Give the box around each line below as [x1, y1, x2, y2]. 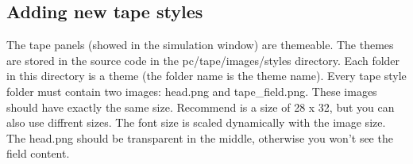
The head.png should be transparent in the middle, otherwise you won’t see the [6, 129, 393, 146]
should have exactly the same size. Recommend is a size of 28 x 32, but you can [6, 98, 395, 115]
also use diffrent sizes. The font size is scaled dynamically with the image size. [6, 114, 386, 131]
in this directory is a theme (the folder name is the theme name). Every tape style [6, 67, 407, 84]
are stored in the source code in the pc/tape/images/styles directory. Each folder [6, 51, 400, 68]
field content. [6, 145, 70, 162]
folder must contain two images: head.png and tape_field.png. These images [6, 82, 377, 99]
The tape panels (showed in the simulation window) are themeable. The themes [6, 36, 394, 53]
